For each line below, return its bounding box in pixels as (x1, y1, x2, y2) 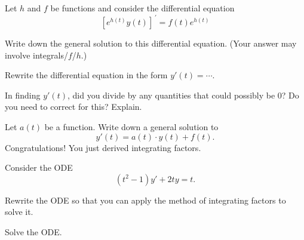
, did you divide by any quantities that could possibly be (67, 88, 275, 101)
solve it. (5, 205, 33, 218)
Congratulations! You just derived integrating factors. (5, 141, 201, 153)
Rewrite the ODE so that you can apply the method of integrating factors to (5, 193, 286, 206)
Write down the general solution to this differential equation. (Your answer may (5, 37, 297, 50)
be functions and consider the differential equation (50, 2, 235, 14)
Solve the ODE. (5, 226, 62, 238)
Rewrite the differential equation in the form (5, 69, 168, 81)
